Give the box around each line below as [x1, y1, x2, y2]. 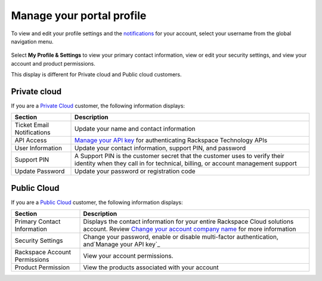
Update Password [14, 167, 65, 175]
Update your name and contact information [75, 125, 196, 133]
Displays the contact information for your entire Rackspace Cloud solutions [83, 218, 294, 226]
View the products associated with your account [83, 263, 219, 271]
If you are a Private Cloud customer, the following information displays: [11, 102, 185, 110]
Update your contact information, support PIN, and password [75, 144, 246, 152]
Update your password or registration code [75, 167, 196, 175]
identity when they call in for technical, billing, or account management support [75, 159, 298, 168]
